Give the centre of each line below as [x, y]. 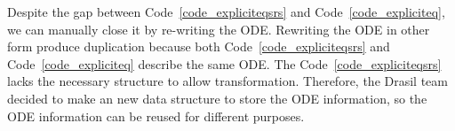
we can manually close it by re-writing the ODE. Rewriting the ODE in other [219, 29]
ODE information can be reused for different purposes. [156, 116]
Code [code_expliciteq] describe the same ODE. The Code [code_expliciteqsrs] [224, 63]
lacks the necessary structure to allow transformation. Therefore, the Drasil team [227, 81]
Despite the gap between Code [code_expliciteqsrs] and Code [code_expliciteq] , [226, 12]
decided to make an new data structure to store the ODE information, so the [217, 98]
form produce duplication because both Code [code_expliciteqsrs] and [199, 46]
